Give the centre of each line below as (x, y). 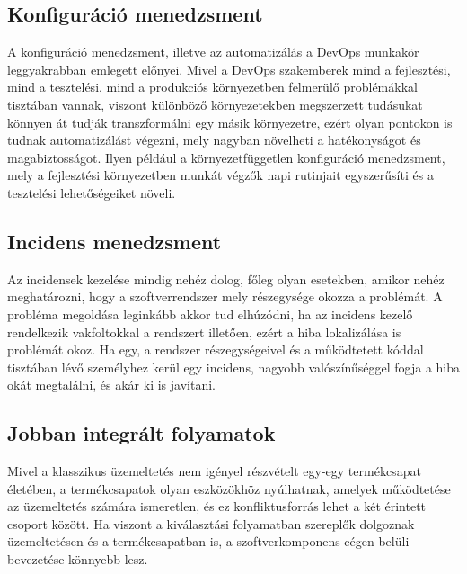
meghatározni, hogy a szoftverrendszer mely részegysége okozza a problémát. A (225, 296)
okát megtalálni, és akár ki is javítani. (111, 385)
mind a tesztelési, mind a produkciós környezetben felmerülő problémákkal (212, 87)
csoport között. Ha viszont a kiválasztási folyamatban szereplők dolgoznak (211, 523)
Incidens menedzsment (115, 241)
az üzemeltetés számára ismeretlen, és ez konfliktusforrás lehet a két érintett (217, 506)
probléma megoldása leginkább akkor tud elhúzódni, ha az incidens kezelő (210, 314)
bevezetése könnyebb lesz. (78, 559)
